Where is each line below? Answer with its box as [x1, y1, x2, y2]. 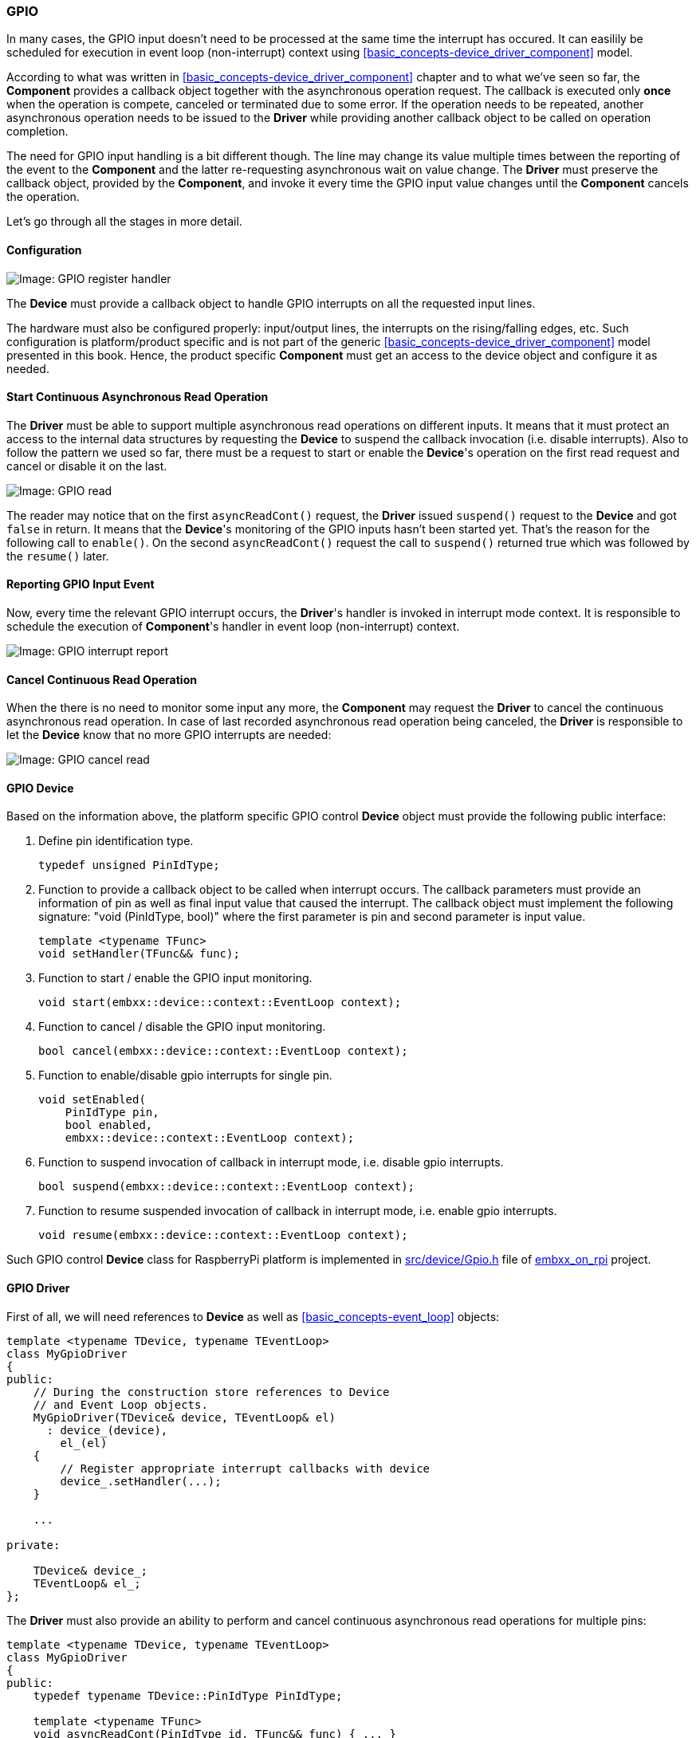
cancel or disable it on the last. [6, 458, 167, 473]
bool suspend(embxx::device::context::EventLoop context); [38, 1180, 415, 1193]
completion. [6, 124, 69, 139]
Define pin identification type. [38, 834, 194, 848]
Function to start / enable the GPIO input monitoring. [38, 971, 313, 985]
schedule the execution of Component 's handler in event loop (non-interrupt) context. [6, 619, 460, 634]
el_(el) [60, 1436, 108, 1449]
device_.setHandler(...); [60, 1474, 222, 1488]
